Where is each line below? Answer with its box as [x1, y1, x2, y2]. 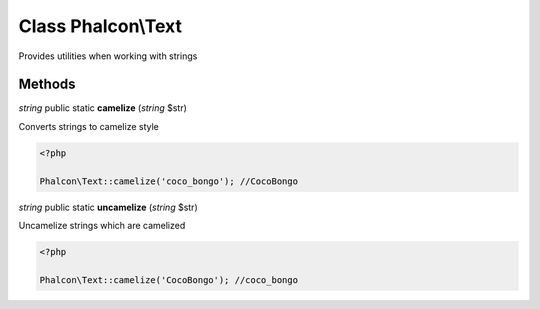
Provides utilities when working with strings [18, 50, 198, 62]
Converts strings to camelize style [18, 120, 159, 132]
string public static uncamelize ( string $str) [18, 201, 199, 213]
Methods [18, 76, 76, 93]
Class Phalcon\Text [18, 15, 182, 37]
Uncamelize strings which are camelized [18, 219, 186, 231]
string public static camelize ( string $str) [18, 102, 187, 114]
